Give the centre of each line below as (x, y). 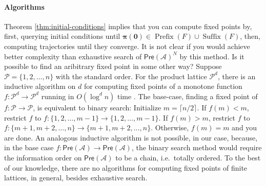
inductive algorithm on (40, 86)
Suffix (212, 37)
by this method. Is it (212, 56)
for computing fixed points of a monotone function (163, 86)
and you (244, 127)
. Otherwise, (170, 127)
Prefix (164, 37)
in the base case (29, 147)
